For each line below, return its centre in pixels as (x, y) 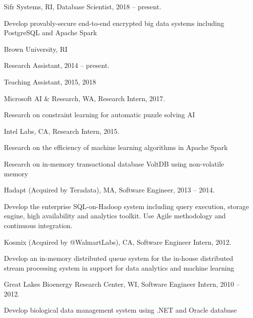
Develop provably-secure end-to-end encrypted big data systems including (114, 23)
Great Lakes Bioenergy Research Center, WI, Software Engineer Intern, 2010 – (122, 284)
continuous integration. (38, 225)
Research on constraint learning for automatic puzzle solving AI (100, 115)
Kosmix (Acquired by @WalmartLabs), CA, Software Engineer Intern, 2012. (118, 242)
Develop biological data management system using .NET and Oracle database (120, 310)
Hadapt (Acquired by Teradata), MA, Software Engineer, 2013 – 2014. (109, 190)
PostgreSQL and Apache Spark (51, 32)
